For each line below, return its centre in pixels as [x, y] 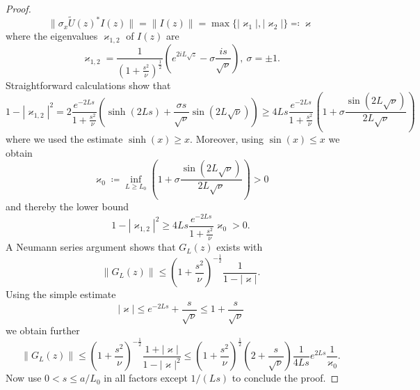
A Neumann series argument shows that [91, 247]
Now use [24, 378]
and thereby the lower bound [67, 206]
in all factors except [146, 378]
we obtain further [43, 330]
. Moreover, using [227, 139]
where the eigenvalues [52, 36]
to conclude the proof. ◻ [285, 378]
